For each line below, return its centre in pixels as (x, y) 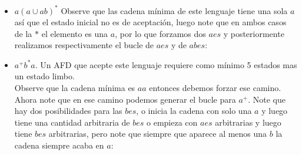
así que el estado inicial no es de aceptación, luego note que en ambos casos (150, 22)
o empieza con (172, 122)
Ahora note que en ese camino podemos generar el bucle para (125, 99)
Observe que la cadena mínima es (75, 88)
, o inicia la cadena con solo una (194, 111)
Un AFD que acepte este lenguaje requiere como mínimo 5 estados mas (169, 64)
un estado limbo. (44, 76)
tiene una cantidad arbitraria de (72, 122)
